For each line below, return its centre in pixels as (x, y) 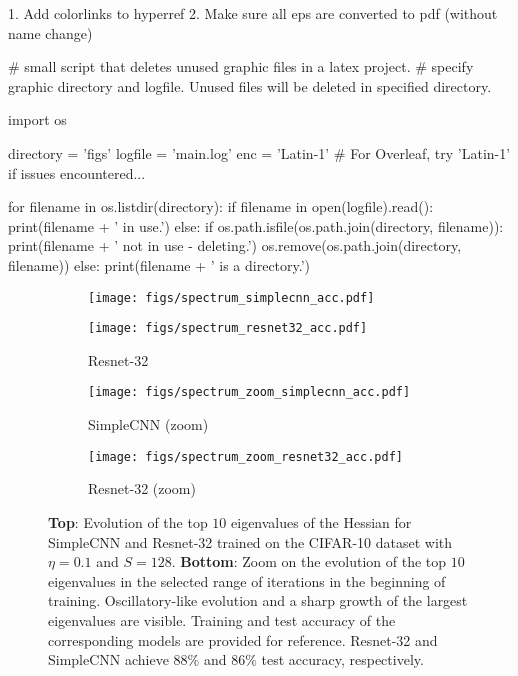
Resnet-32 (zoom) (142, 488)
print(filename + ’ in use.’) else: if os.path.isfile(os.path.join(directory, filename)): (256, 225)
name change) (50, 32)
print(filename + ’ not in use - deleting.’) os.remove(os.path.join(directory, (235, 245)
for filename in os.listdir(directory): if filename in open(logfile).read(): (221, 206)
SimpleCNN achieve (108, 659)
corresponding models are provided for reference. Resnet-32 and (243, 639)
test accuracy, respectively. (342, 659)
